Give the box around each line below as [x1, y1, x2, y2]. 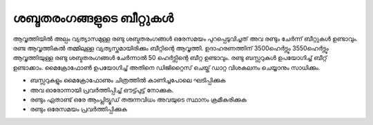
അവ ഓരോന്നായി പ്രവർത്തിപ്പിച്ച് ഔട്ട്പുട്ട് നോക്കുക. [30, 86, 174, 94]
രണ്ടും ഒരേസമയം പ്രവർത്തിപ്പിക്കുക [30, 105, 128, 113]
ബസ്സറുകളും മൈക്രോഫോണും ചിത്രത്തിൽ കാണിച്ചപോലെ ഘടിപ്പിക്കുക [30, 76, 226, 84]
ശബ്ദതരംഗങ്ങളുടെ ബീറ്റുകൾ [12, 10, 174, 26]
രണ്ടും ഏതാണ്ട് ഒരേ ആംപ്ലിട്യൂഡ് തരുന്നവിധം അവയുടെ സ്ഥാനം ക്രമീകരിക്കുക [30, 95, 247, 104]
